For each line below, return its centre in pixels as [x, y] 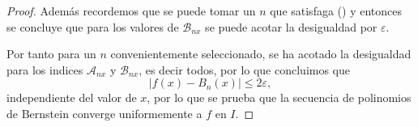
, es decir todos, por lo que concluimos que [245, 69]
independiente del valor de [72, 97]
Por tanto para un [51, 54]
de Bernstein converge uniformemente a [104, 113]
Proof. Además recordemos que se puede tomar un [131, 11]
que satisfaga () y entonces [336, 11]
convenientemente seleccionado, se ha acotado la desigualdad [261, 54]
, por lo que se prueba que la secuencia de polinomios [279, 97]
